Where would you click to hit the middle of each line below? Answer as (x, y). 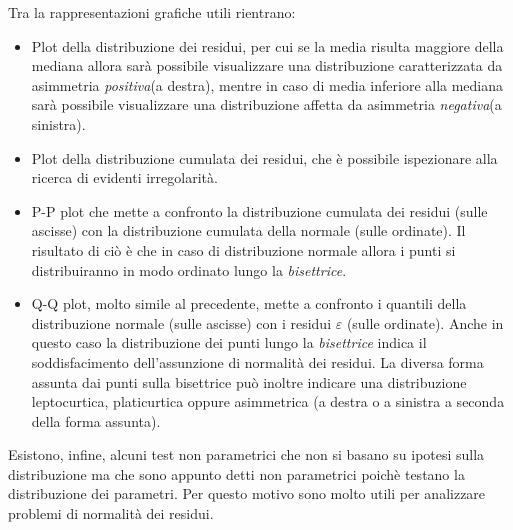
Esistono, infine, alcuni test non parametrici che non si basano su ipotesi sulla (246, 454)
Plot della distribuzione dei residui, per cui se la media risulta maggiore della (267, 45)
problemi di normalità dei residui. (111, 513)
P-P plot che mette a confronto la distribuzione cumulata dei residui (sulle (259, 210)
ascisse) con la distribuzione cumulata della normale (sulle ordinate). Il (248, 230)
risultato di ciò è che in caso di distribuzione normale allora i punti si (243, 249)
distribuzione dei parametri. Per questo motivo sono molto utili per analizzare (247, 493)
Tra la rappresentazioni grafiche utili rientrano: (152, 12)
